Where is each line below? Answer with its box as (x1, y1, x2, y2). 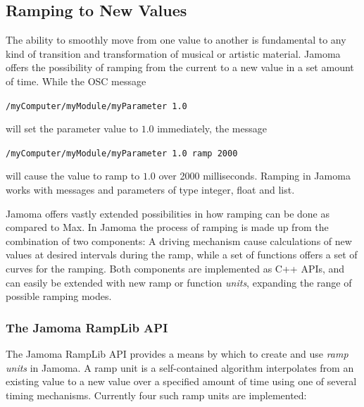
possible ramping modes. (6, 289, 112, 303)
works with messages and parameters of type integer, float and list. (6, 182, 295, 197)
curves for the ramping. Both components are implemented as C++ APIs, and (6, 261, 345, 276)
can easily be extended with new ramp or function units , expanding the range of (6, 275, 352, 289)
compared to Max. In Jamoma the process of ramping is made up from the (6, 220, 329, 234)
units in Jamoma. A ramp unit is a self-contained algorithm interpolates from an (6, 360, 354, 375)
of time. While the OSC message (6, 73, 146, 88)
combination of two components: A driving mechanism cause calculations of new (6, 233, 352, 248)
